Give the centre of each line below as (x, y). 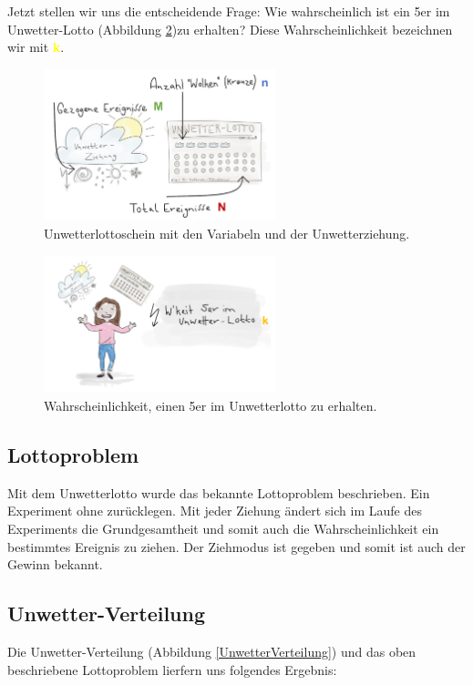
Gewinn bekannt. (55, 564)
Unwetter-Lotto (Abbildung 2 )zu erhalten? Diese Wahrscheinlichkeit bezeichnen (230, 29)
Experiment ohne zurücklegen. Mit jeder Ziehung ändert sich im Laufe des (215, 511)
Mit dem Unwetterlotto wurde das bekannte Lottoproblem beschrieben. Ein (219, 492)
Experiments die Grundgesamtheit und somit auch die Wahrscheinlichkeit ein (223, 528)
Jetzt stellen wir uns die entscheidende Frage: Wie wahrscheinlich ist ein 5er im (229, 11)
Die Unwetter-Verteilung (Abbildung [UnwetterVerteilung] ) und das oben (212, 651)
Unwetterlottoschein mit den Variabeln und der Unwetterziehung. (227, 233)
